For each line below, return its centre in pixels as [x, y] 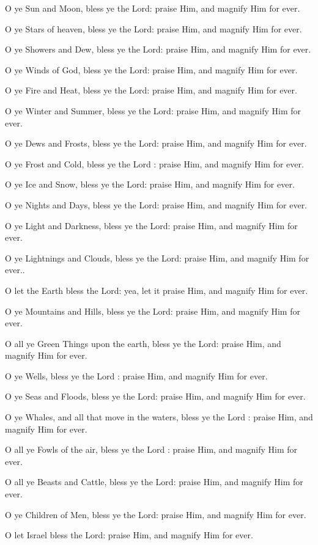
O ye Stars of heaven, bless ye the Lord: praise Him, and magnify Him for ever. [153, 28]
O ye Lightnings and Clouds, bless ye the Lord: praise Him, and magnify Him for [157, 258]
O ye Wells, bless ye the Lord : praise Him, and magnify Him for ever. [136, 375]
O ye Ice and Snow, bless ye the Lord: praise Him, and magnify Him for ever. [150, 184]
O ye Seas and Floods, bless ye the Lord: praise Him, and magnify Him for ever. [155, 396]
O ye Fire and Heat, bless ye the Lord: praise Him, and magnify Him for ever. [151, 90]
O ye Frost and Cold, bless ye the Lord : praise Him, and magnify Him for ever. [154, 163]
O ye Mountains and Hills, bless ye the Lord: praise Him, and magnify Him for [153, 311]
